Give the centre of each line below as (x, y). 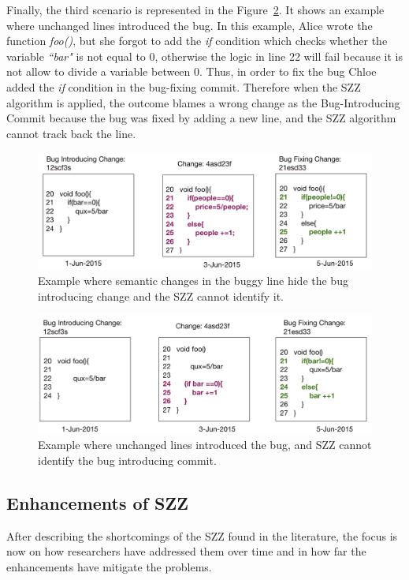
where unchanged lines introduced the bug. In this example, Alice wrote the (190, 25)
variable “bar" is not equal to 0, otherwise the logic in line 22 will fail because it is (204, 56)
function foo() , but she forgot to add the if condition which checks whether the (197, 41)
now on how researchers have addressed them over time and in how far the (186, 551)
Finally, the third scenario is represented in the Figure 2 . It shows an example (195, 9)
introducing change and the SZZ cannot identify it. (161, 296)
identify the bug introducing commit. (127, 460)
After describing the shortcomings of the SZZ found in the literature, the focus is (202, 535)
